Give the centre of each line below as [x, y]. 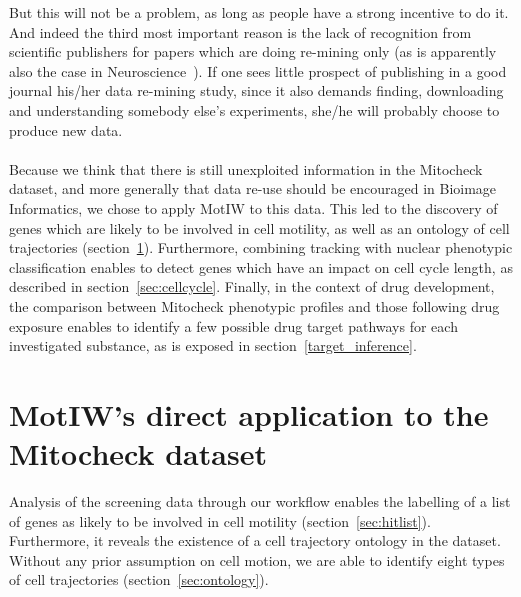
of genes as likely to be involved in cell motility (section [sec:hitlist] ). [220, 520]
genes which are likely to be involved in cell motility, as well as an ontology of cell [259, 227]
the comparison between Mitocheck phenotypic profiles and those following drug [254, 305]
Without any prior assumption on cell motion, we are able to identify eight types [257, 559]
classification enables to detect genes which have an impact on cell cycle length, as [261, 266]
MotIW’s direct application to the [249, 413]
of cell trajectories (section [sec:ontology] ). [139, 579]
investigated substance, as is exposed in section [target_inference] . [213, 345]
